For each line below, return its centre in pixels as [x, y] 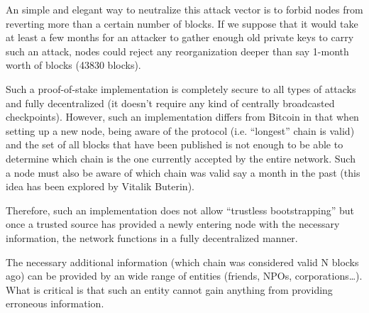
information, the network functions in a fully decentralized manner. [152, 237]
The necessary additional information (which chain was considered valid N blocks [182, 262]
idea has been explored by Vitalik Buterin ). [100, 186]
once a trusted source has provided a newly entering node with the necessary [173, 224]
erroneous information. [55, 303]
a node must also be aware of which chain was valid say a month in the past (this [183, 172]
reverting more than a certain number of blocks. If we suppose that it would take [182, 23]
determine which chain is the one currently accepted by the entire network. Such [181, 158]
